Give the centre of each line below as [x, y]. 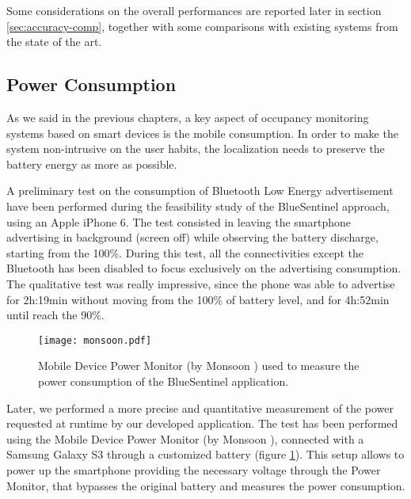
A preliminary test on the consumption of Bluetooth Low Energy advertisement [200, 190]
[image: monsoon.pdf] [95, 340]
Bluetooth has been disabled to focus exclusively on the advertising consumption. [204, 268]
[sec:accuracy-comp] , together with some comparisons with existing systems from [202, 26]
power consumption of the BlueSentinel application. [164, 381]
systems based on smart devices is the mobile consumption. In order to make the [202, 133]
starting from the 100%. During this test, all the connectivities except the [185, 252]
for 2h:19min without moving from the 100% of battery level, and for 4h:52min [198, 299]
